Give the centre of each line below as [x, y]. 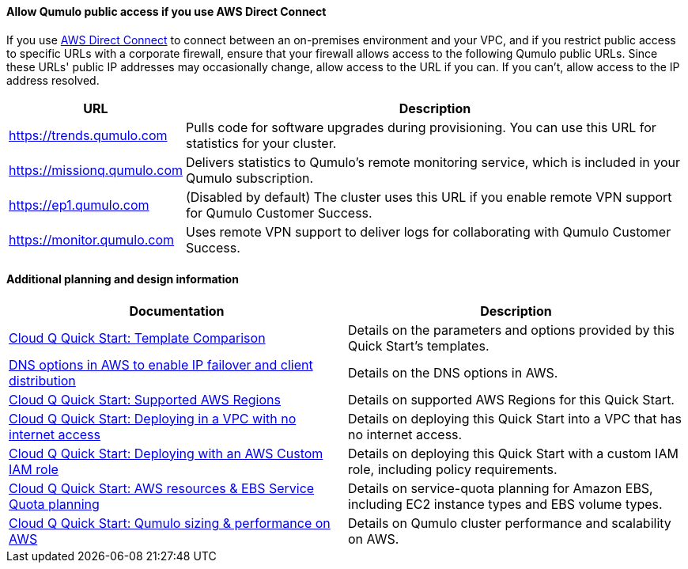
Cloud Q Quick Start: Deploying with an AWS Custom [166, 453]
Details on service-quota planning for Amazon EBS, [501, 488]
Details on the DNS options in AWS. [453, 372]
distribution [42, 380]
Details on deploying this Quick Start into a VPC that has [515, 418]
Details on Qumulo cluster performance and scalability [510, 523]
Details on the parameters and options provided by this [511, 330]
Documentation [177, 311]
